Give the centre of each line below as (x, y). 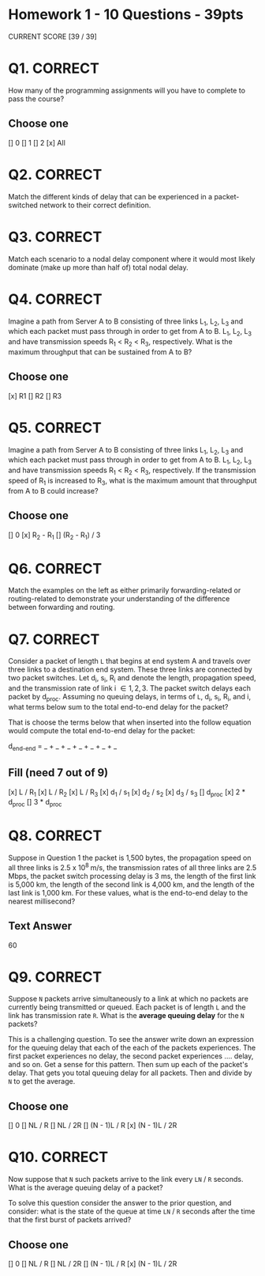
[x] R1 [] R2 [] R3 (35, 396)
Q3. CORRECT (55, 237)
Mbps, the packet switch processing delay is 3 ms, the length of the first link (132, 876)
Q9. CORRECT (55, 977)
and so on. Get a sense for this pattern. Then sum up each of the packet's (128, 1065)
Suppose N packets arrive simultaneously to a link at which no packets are (128, 999)
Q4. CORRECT (55, 299)
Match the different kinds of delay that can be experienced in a (110, 196)
